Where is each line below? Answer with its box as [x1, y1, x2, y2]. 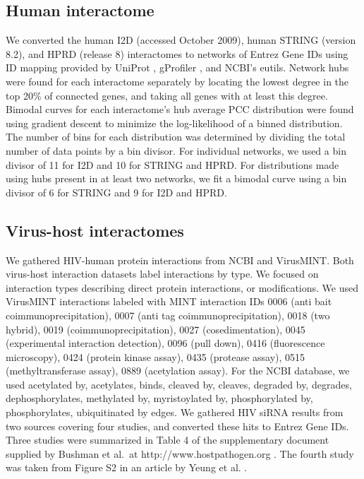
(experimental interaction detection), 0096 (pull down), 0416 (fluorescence [6, 336, 325, 350]
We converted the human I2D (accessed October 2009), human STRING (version [6, 32, 356, 47]
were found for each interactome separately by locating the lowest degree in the [6, 73, 349, 88]
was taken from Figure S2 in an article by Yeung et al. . [6, 460, 248, 475]
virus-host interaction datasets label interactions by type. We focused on [6, 266, 319, 281]
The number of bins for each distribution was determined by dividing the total [6, 129, 346, 144]
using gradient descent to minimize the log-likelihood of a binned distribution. [6, 115, 343, 130]
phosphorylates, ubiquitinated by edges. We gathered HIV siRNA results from [6, 405, 344, 420]
